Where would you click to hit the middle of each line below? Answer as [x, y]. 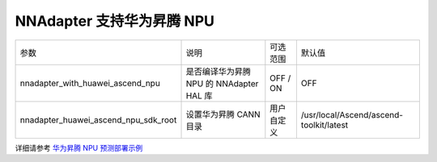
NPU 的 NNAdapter [222, 83]
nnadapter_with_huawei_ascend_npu [90, 83]
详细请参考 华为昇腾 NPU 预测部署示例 [79, 147]
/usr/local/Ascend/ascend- [352, 114]
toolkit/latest [325, 125]
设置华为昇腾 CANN [223, 114]
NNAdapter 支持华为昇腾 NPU [115, 21]
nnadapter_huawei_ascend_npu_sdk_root [98, 119]
